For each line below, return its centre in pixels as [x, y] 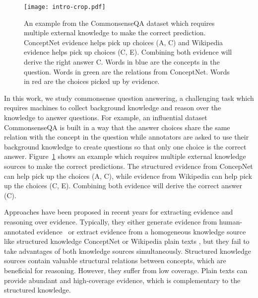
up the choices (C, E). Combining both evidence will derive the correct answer [123, 186]
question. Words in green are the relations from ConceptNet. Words [127, 71]
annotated [19, 231]
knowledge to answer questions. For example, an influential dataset [106, 117]
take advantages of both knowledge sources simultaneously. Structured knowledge [128, 251]
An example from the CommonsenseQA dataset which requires [119, 23]
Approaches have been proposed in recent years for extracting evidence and [119, 212]
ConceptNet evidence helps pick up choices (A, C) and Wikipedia [124, 42]
